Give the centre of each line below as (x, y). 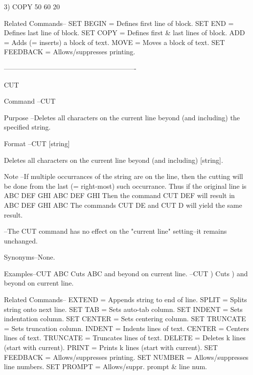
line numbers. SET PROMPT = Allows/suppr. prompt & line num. (105, 366)
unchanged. (21, 240)
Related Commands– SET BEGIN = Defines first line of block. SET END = (119, 23)
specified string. (27, 127)
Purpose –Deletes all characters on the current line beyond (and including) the (122, 117)
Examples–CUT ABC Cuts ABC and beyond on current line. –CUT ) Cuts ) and (126, 273)
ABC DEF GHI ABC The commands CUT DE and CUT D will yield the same (123, 205)
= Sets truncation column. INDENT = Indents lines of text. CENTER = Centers (126, 328)
